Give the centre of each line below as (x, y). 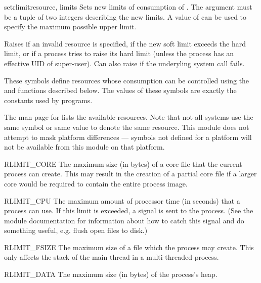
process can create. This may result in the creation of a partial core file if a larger (130, 174)
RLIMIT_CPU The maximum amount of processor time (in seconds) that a (122, 200)
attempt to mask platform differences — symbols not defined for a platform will (128, 137)
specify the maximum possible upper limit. (70, 27)
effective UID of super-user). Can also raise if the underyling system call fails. (124, 63)
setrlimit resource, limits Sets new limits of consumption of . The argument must (128, 7)
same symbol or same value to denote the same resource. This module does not (127, 127)
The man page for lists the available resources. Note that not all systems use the (129, 117)
